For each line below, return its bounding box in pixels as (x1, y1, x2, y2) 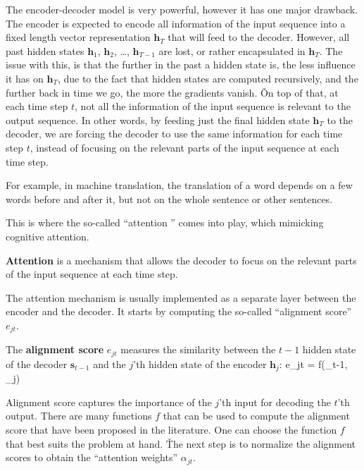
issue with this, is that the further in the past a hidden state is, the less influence (6, 57, 356, 72)
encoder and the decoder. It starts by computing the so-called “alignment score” (6, 304, 352, 319)
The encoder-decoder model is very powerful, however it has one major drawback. (6, 2, 358, 16)
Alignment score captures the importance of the (6, 394, 212, 409)
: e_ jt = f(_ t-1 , (279, 356, 348, 371)
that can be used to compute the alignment (163, 408, 350, 423)
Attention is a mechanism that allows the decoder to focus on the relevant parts (6, 252, 357, 267)
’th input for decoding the (219, 394, 331, 409)
